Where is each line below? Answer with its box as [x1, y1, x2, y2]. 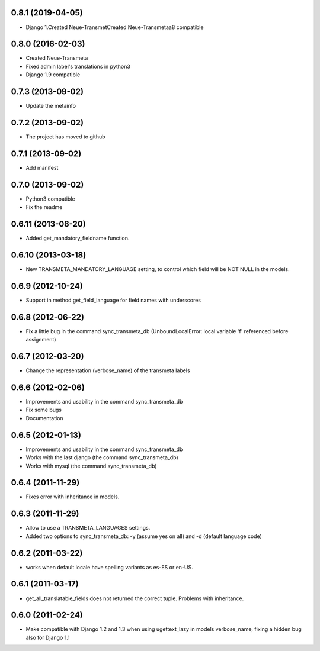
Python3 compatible [25, 195, 75, 202]
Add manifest [25, 164, 59, 171]
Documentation [25, 414, 63, 421]
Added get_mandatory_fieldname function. [25, 234, 130, 242]
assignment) [25, 336, 56, 343]
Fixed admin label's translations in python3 [25, 63, 130, 70]
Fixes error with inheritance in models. [25, 493, 120, 500]
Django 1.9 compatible [25, 71, 81, 78]
